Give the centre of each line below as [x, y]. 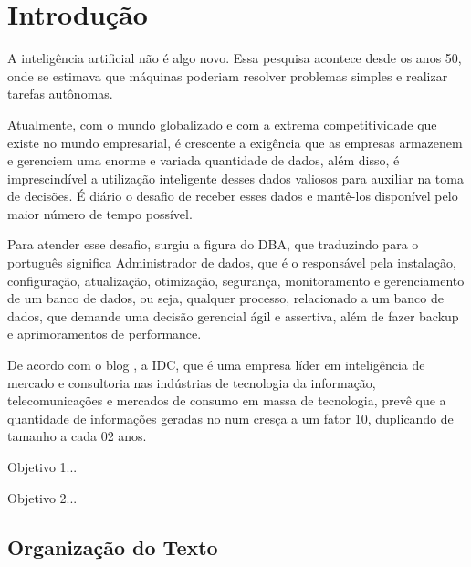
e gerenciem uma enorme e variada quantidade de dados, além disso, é [204, 160]
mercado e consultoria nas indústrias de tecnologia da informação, [192, 382]
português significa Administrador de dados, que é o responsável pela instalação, [232, 262]
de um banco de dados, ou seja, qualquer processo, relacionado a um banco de [225, 298]
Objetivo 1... [42, 467]
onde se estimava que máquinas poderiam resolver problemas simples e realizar [228, 75]
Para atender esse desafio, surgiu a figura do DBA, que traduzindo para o [213, 244]
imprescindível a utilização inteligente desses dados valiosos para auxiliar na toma [235, 178]
